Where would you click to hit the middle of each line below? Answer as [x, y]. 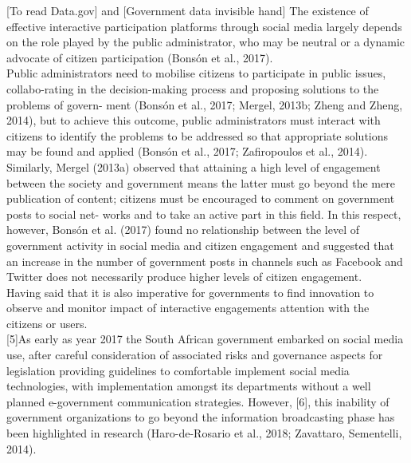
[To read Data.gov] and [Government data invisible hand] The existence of [188, 10]
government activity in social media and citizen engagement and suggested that [200, 245]
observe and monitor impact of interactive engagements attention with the [188, 308]
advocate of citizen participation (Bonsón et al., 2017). [140, 57]
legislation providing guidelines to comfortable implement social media [178, 370]
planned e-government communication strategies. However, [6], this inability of [198, 401]
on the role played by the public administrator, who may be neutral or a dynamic [206, 42]
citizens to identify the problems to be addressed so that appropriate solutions [198, 135]
